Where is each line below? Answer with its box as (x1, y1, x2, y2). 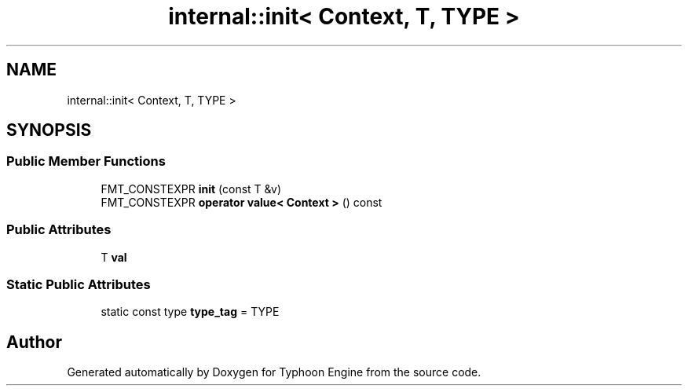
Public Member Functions (6, 153, 166, 170)
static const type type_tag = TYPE (101, 305, 280, 319)
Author (6, 332, 62, 352)
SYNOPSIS (6, 120, 92, 141)
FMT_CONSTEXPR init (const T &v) (101, 181, 282, 196)
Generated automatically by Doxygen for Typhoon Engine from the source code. (67, 365, 481, 379)
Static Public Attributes (6, 276, 151, 292)
